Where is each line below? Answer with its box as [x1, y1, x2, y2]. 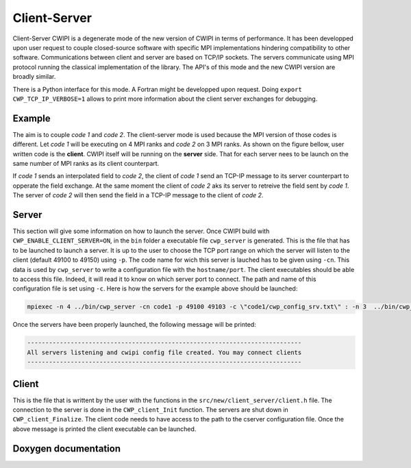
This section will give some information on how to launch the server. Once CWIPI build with [12, 227, 270, 236]
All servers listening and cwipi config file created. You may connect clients [27, 348, 302, 356]
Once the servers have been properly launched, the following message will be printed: [12, 321, 256, 329]
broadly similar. [12, 73, 56, 81]
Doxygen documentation [12, 443, 121, 454]
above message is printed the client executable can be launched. [12, 425, 197, 433]
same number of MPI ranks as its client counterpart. [12, 159, 160, 167]
